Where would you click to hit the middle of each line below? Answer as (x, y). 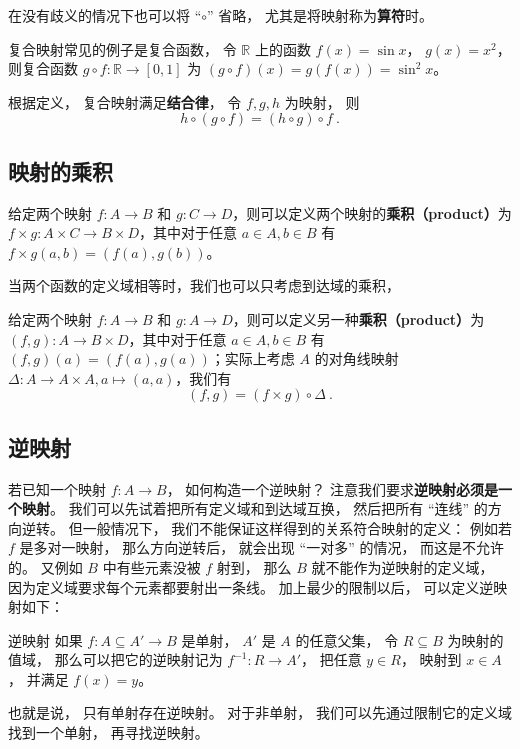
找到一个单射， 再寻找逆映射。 (108, 732)
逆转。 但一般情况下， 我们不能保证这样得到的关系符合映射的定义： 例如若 (266, 527)
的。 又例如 (45, 566)
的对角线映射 (356, 358)
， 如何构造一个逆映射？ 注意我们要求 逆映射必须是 (332, 488)
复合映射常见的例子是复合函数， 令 (122, 48)
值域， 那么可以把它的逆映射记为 (115, 659)
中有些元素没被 (151, 566)
